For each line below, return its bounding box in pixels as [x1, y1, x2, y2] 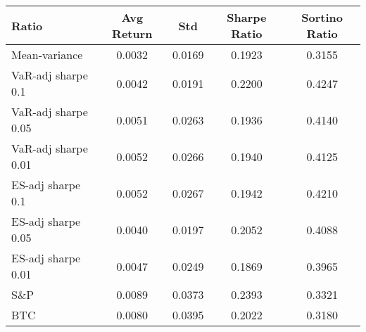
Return [112, 25, 153, 41]
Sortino [301, 9, 343, 25]
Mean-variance [11, 46, 83, 63]
